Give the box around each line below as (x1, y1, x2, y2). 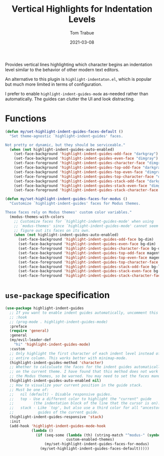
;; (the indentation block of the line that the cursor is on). (9, 401, 161, 406)
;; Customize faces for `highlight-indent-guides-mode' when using (14, 219, 154, 224)
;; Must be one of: (9, 387, 49, 392)
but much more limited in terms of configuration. (5, 81, 102, 87)
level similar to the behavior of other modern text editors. (5, 67, 120, 73)
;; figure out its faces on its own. (14, 228, 91, 233)
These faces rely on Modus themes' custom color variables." (5, 210, 132, 215)
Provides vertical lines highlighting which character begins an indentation (5, 61, 153, 67)
